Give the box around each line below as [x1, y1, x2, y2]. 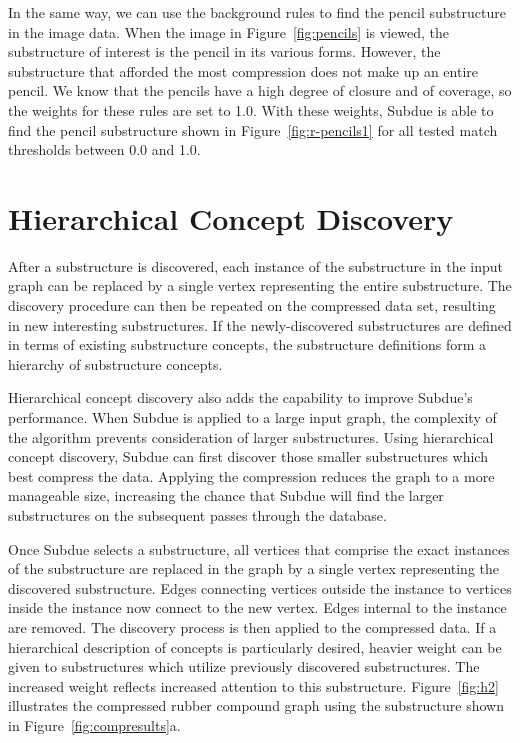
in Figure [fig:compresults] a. [8, 714, 181, 735]
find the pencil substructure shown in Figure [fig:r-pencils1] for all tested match [8, 119, 498, 140]
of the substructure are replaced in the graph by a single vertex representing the [8, 558, 500, 579]
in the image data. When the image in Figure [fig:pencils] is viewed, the [8, 21, 450, 42]
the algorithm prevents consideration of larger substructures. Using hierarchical [8, 426, 494, 447]
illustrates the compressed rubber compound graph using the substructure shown [8, 695, 504, 716]
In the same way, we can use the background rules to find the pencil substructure [8, 2, 506, 22]
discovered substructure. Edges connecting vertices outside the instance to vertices [8, 577, 512, 598]
